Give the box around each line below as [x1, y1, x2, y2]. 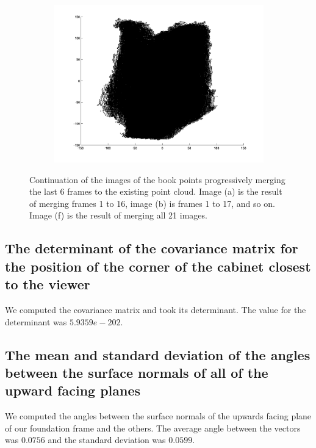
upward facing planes [5, 381, 141, 400]
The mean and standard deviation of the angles [5, 345, 311, 364]
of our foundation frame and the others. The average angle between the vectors [5, 421, 301, 434]
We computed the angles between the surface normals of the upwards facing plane [5, 410, 312, 422]
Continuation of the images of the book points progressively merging [29, 173, 285, 186]
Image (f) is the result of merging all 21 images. [29, 209, 207, 222]
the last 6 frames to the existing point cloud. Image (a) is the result [29, 185, 282, 198]
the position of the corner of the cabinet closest [5, 256, 311, 275]
